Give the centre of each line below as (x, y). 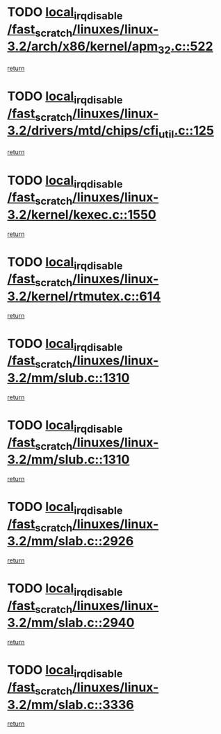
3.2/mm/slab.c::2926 (71, 541)
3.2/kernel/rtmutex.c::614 (84, 296)
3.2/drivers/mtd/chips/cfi (83, 131)
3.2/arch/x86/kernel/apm (83, 47)
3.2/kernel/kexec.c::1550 (82, 214)
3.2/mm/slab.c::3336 (71, 704)
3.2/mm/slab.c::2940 (71, 623)
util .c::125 (186, 132)
